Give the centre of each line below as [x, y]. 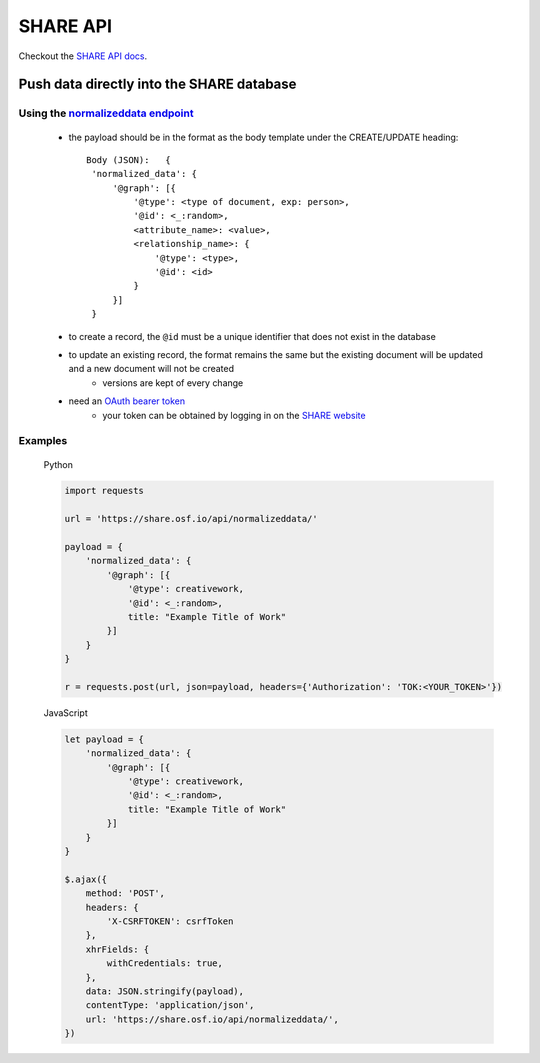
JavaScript [66, 712]
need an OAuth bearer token [126, 401]
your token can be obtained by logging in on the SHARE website [234, 415]
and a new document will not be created [151, 369]
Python [58, 464]
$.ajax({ [86, 879]
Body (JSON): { [128, 159]
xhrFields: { [117, 949]
